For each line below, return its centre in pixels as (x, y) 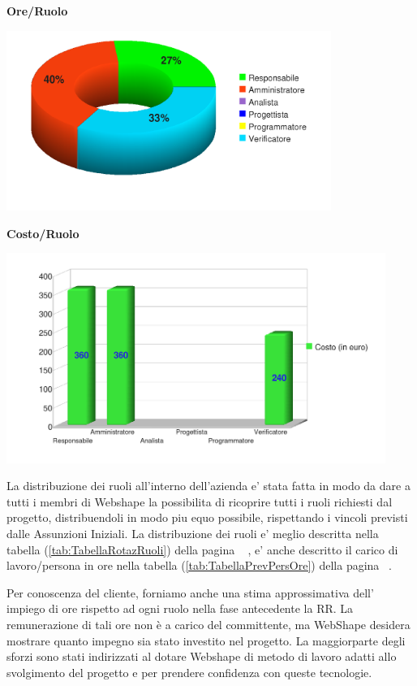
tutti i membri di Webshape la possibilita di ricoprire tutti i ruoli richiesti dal (200, 501)
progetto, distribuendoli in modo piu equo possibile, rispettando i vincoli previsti (207, 517)
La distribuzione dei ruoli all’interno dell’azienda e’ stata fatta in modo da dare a (208, 486)
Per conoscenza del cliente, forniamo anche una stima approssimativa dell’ (190, 592)
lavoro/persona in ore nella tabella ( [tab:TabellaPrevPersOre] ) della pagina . (199, 565)
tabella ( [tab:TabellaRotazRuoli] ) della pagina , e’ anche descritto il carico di (202, 549)
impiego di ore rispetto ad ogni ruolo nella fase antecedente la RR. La (180, 608)
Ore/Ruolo (37, 11)
